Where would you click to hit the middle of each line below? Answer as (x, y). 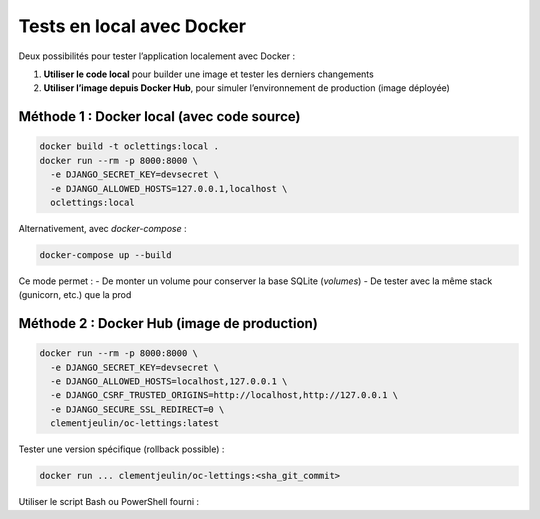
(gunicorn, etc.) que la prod (75, 295)
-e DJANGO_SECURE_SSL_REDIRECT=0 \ (137, 409)
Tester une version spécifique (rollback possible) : (121, 449)
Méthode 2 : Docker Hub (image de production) (168, 323)
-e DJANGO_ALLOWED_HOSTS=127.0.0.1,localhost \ (169, 188)
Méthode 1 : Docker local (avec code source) (159, 116)
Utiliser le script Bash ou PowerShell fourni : (109, 502)
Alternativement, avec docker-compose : (102, 228)
